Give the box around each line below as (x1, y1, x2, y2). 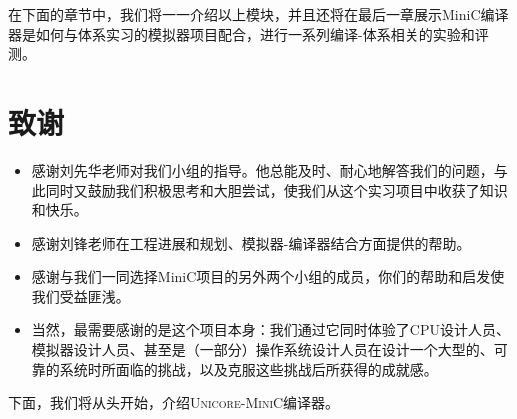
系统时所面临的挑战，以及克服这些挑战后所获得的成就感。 (59, 358, 438, 379)
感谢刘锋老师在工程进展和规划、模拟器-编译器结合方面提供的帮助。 (31, 232, 471, 253)
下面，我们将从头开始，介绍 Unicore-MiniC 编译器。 (8, 392, 340, 413)
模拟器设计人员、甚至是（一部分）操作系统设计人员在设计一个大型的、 (31, 339, 494, 360)
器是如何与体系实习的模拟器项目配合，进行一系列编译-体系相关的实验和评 (8, 23, 489, 44)
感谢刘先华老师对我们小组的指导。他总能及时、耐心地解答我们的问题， (31, 159, 494, 180)
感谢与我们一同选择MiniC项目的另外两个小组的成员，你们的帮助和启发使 (31, 266, 505, 287)
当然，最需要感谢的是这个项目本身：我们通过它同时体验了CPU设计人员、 (31, 319, 510, 340)
